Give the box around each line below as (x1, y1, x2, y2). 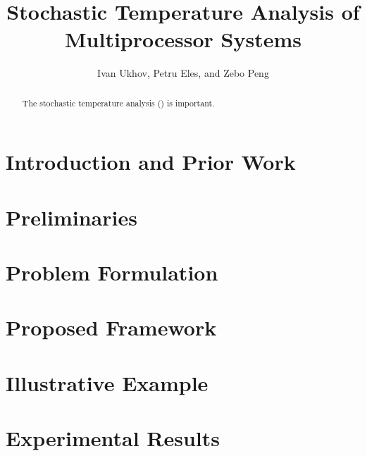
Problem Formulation (6, 258, 218, 287)
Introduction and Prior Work (6, 147, 296, 176)
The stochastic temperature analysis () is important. (22, 97, 215, 109)
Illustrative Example (6, 368, 209, 397)
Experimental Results (6, 424, 220, 452)
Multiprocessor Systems (64, 25, 301, 54)
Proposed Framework (6, 313, 217, 342)
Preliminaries (6, 202, 137, 231)
